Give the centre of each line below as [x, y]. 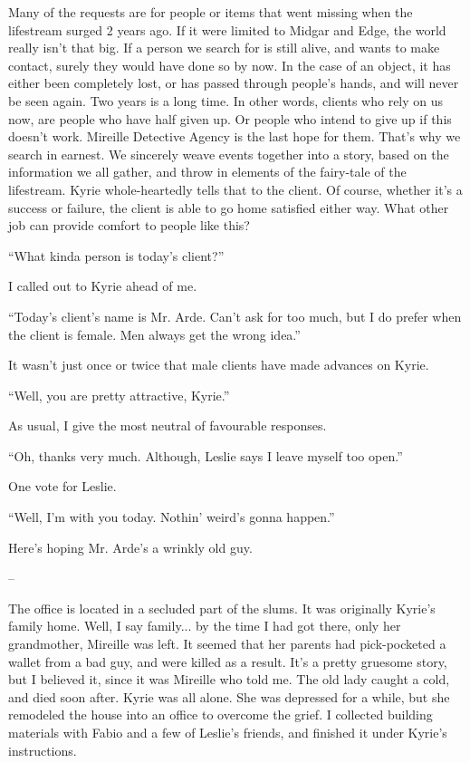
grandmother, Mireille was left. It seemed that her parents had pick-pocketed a [227, 644]
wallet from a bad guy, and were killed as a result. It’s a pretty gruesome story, [228, 661]
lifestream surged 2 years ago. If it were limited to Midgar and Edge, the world [227, 29]
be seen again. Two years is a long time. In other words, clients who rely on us [226, 100]
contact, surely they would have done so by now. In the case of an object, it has [230, 65]
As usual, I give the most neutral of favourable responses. [168, 425]
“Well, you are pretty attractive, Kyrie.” [119, 395]
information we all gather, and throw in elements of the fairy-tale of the [207, 172]
